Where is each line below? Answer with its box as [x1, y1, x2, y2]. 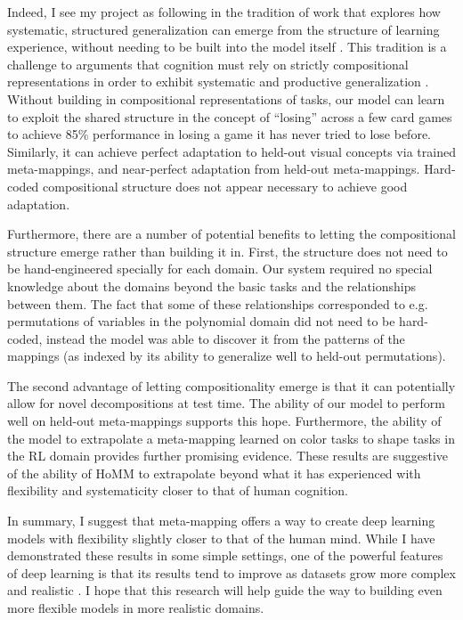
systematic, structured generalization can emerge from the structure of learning [7, 20, 440, 38]
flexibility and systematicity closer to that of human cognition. [7, 481, 348, 500]
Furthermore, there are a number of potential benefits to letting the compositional [7, 224, 456, 243]
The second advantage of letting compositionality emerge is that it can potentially [7, 376, 456, 395]
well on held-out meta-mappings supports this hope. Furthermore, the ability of [7, 412, 442, 430]
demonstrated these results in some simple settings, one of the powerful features [7, 546, 443, 565]
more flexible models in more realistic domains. [7, 599, 264, 616]
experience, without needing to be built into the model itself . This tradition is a [7, 37, 447, 56]
